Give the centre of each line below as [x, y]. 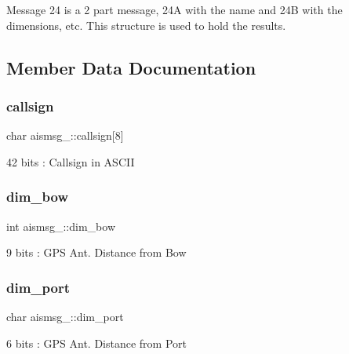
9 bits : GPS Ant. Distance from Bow [96, 252]
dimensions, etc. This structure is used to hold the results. [146, 25]
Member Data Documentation [131, 67]
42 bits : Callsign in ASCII [71, 161]
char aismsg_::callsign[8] [65, 135]
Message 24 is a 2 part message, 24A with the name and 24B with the [174, 9]
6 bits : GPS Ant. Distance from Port [96, 343]
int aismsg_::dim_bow [61, 226]
